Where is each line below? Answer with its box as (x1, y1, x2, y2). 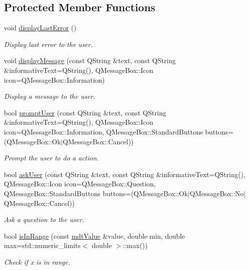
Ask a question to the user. (4, 214, 84, 225)
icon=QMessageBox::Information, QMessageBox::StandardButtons (4, 126, 203, 136)
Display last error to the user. (4, 39, 93, 49)
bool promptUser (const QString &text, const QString (4, 107, 166, 117)
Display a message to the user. (4, 91, 95, 101)
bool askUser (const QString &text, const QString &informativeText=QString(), (4, 169, 246, 179)
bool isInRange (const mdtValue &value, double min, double (4, 230, 185, 241)
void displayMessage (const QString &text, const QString (4, 55, 176, 66)
